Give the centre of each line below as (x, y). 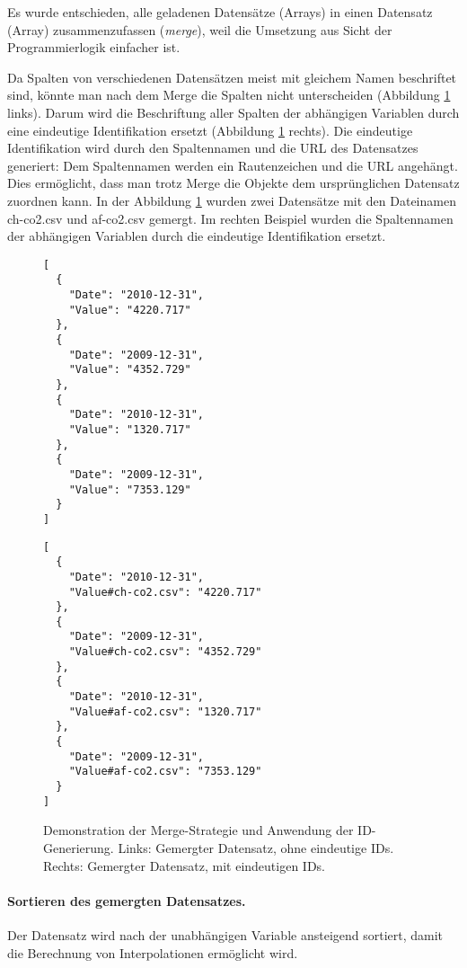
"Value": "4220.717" (130, 310)
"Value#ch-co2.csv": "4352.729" (165, 652)
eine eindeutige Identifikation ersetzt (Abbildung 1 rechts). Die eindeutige (210, 130)
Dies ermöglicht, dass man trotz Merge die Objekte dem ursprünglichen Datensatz (233, 183)
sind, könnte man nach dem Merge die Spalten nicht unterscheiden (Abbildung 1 (229, 95)
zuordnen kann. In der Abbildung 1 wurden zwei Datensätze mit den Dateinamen (232, 200)
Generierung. (79, 847)
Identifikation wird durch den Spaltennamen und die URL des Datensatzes (213, 148)
